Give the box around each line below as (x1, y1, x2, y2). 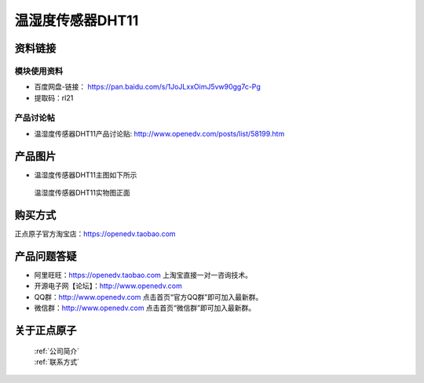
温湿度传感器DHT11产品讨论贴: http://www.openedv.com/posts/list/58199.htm (34, 129, 285, 138)
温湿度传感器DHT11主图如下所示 (34, 170, 137, 180)
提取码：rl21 (34, 93, 74, 102)
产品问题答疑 (14, 250, 77, 263)
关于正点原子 (14, 323, 77, 337)
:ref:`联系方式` (34, 357, 80, 367)
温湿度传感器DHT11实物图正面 (34, 188, 130, 198)
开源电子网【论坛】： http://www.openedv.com (34, 281, 182, 290)
